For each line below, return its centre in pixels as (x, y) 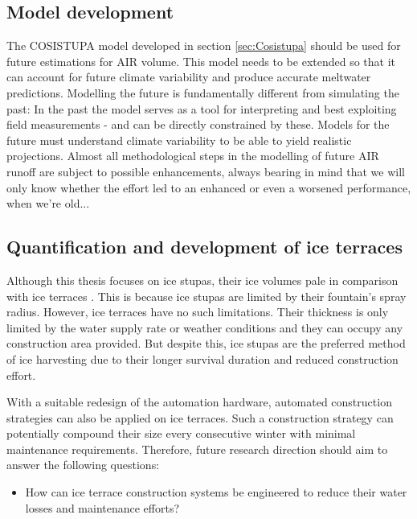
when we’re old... (48, 203)
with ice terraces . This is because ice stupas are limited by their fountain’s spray (206, 296)
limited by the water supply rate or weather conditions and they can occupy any (205, 327)
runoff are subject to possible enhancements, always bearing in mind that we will (206, 171)
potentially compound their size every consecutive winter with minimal (181, 433)
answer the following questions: (83, 465)
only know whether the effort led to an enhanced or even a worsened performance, (209, 187)
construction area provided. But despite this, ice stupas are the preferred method (206, 343)
